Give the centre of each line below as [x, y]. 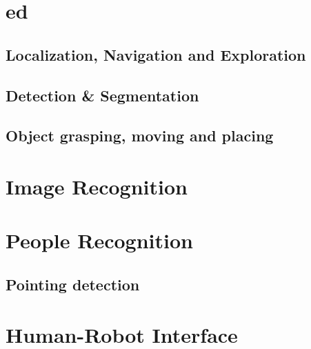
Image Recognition [97, 186]
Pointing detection [73, 284]
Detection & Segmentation [102, 95]
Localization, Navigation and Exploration [156, 54]
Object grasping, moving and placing [140, 136]
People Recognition [99, 240]
